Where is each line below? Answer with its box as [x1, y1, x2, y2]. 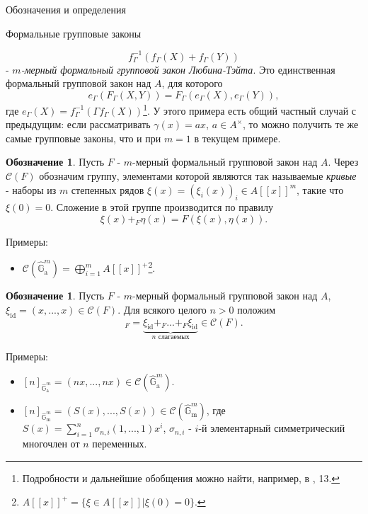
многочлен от [22, 436, 80, 451]
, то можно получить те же [243, 117, 359, 132]
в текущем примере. [194, 130, 281, 145]
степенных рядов [71, 182, 144, 197]
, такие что [297, 182, 344, 197]
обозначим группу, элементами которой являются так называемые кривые [39, 168, 357, 183]
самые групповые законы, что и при [6, 130, 161, 145]
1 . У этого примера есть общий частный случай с [143, 101, 356, 118]
